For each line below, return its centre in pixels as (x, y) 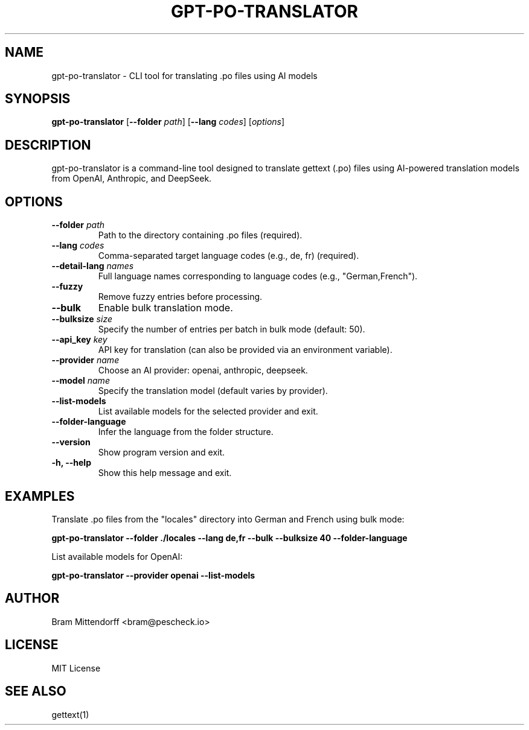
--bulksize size (82, 319)
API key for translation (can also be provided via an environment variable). (245, 350)
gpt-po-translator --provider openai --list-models (153, 575)
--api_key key (79, 340)
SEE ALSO (36, 691)
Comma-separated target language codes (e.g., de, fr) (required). (229, 256)
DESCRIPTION (48, 145)
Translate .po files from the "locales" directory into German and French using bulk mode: (228, 519)
